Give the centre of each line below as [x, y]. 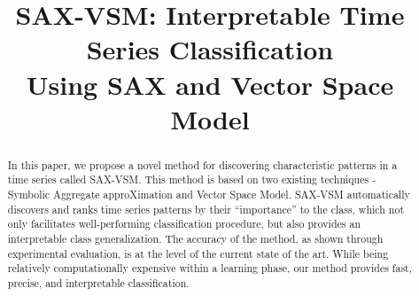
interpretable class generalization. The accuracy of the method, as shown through [195, 239]
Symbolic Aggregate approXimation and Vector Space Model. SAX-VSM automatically [209, 195]
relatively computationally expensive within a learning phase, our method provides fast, [210, 268]
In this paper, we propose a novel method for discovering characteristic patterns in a [202, 164]
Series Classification [210, 49]
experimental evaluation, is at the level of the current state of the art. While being [198, 253]
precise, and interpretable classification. [98, 282]
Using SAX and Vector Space [210, 84]
